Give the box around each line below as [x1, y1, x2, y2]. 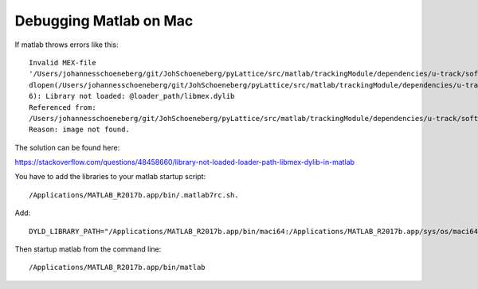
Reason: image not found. [29, 125, 131, 135]
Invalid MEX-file [29, 58, 96, 67]
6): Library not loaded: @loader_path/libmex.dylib [29, 92, 235, 101]
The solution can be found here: [14, 143, 120, 152]
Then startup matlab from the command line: [14, 244, 162, 254]
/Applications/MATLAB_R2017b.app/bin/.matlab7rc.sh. [29, 190, 239, 199]
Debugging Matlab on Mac [14, 12, 194, 29]
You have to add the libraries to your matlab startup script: [14, 172, 206, 182]
